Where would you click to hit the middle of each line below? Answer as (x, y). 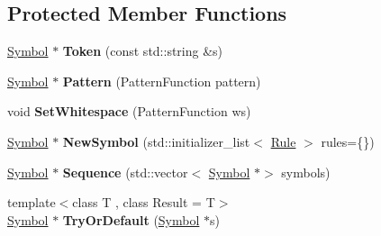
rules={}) (348, 141)
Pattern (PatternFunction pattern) (162, 81)
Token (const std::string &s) (143, 51)
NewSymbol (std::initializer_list (156, 141)
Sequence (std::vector (125, 172)
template (32, 202)
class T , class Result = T (144, 202)
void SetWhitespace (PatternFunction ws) (129, 111)
